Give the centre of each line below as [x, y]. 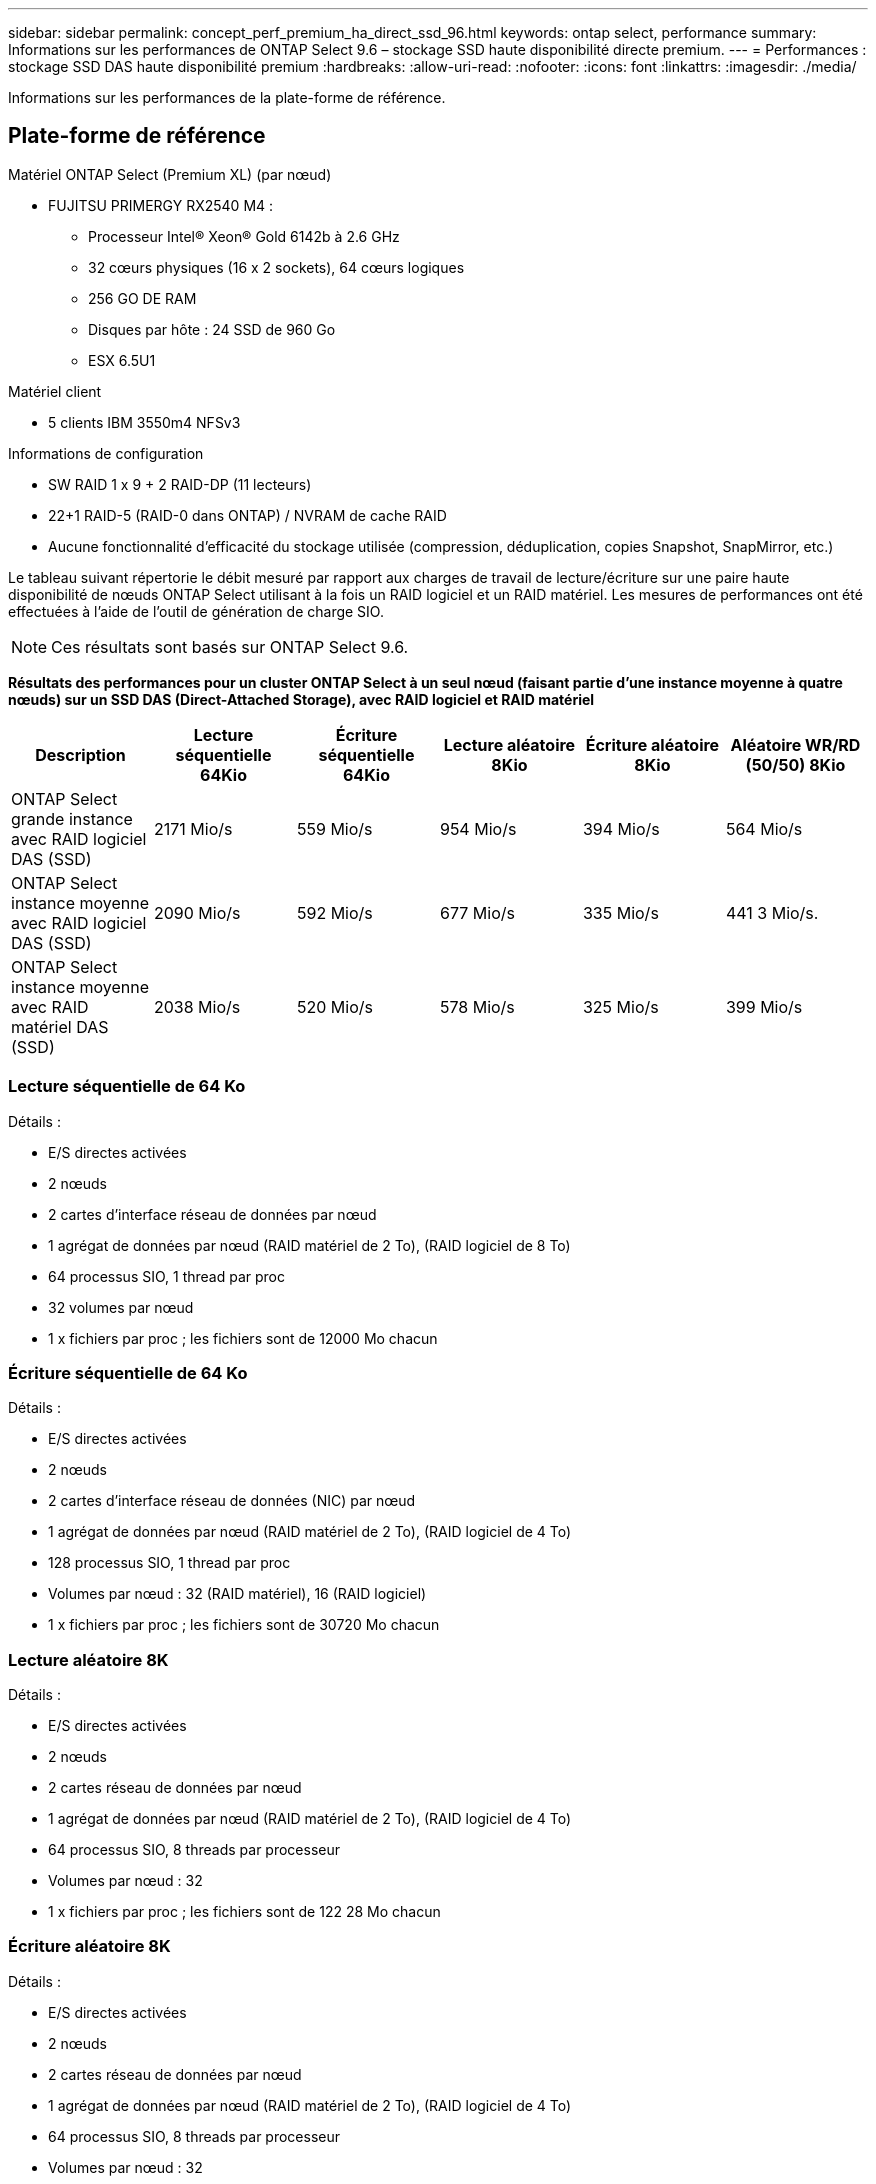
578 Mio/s [477, 1006]
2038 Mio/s [197, 1006]
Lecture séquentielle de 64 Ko [127, 1086]
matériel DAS [60, 1026]
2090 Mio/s [197, 912]
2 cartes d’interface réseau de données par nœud [212, 1214]
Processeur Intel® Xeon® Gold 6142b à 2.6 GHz [244, 236]
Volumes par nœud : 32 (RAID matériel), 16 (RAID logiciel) [237, 1594]
